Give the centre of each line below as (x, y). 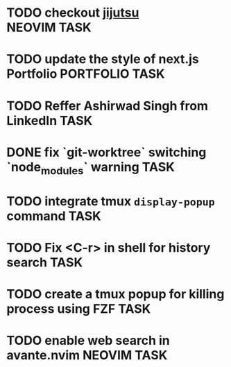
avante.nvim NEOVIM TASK (87, 356)
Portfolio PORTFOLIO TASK (86, 74)
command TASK (54, 216)
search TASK (45, 262)
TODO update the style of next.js (103, 59)
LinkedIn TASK (50, 120)
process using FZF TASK (79, 308)
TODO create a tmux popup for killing (115, 294)
